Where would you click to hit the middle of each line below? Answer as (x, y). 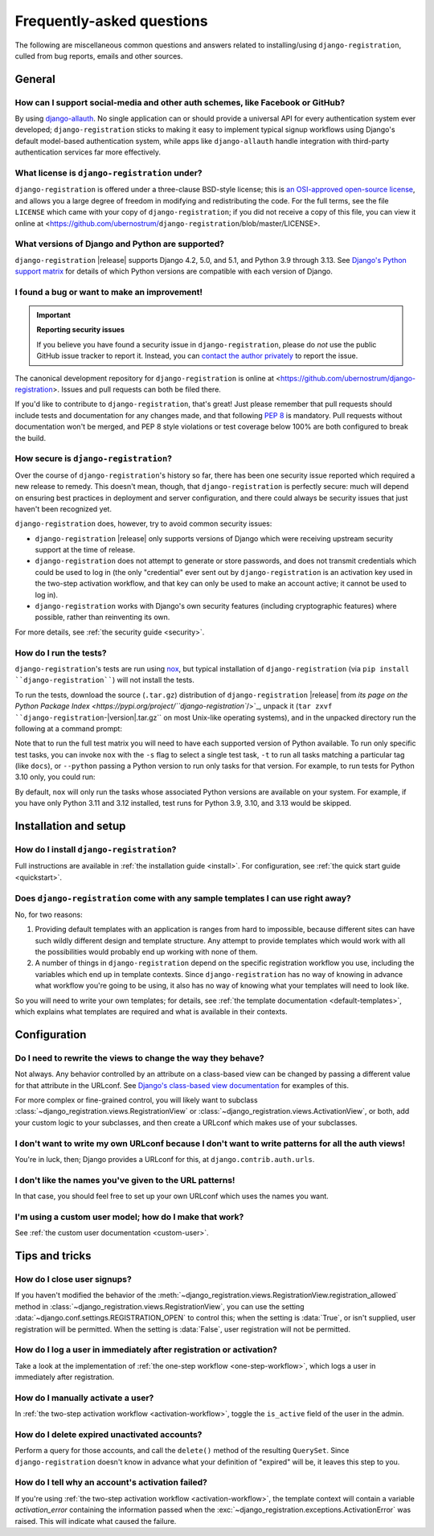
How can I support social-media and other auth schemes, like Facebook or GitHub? (180, 102)
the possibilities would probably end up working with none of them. (146, 952)
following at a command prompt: (68, 729)
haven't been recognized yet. (63, 509)
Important (54, 315)
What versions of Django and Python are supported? (120, 244)
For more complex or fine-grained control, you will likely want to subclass (136, 1100)
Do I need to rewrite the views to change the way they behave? (139, 1058)
